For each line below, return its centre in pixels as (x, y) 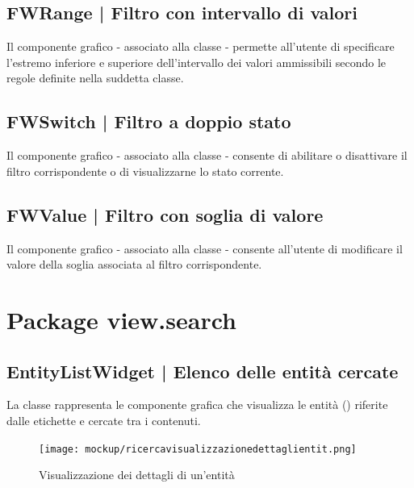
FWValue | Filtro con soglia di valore (165, 214)
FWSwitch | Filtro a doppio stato (149, 121)
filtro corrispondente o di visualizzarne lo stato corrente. (145, 171)
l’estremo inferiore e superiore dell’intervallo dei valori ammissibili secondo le (197, 62)
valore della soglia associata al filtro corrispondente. (134, 264)
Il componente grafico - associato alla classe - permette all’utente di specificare (201, 46)
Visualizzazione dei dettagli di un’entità (137, 475)
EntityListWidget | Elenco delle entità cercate (203, 371)
